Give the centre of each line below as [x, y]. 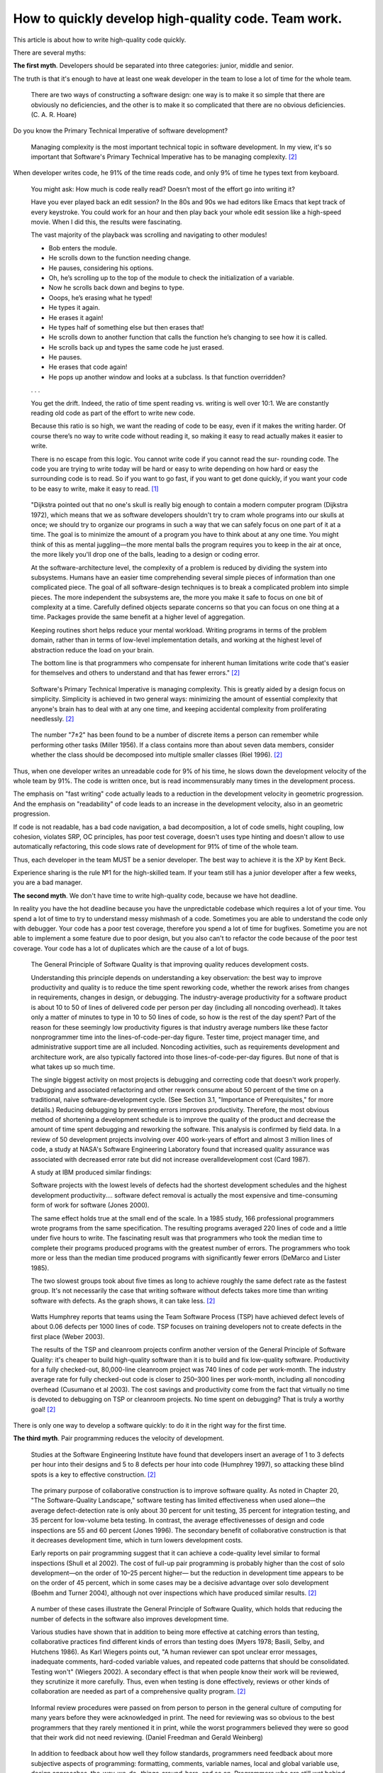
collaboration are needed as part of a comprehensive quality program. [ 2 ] [138, 1691]
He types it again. [74, 308]
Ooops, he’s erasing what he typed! [100, 297]
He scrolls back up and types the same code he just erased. [136, 347]
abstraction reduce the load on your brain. [92, 650]
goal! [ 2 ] [43, 1409]
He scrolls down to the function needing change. [120, 258]
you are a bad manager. [48, 882]
